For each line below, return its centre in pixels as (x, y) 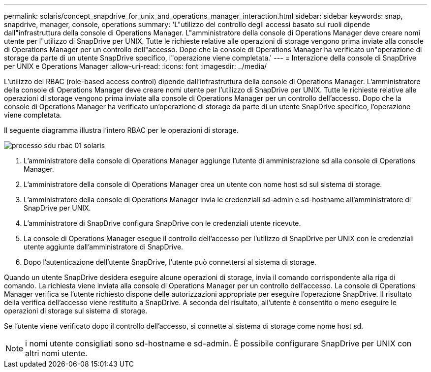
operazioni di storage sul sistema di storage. (76, 311)
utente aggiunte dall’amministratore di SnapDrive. (104, 247)
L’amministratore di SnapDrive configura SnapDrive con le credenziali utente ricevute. (162, 223)
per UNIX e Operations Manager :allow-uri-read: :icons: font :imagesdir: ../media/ (136, 66)
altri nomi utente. (56, 353)
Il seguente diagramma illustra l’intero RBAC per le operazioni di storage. (121, 130)
